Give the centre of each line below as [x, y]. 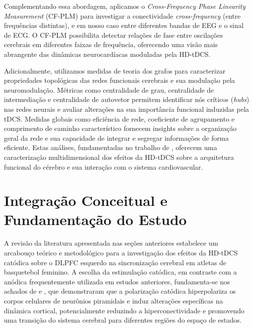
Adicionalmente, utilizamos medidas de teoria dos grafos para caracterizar [115, 70]
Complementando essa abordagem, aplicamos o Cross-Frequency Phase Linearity [125, 6]
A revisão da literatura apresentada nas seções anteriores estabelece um [111, 243]
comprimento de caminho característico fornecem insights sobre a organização [120, 128]
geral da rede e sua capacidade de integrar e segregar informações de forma [116, 138]
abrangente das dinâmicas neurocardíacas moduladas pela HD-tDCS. [107, 54]
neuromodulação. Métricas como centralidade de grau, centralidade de [109, 89]
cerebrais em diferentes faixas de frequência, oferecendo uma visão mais [111, 44]
